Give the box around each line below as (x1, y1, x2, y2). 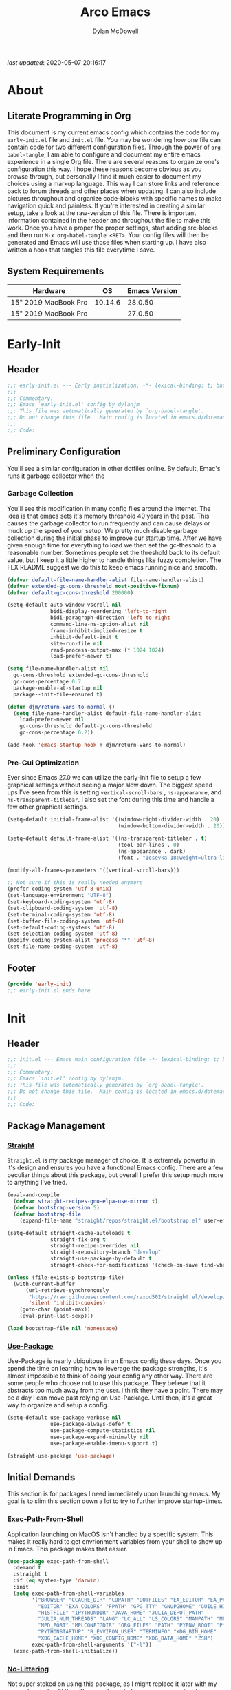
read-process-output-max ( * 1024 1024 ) (50, 646, 165, 654)
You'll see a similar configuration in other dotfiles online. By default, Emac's (7, 464, 221, 472)
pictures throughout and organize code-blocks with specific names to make (7, 194, 222, 202)
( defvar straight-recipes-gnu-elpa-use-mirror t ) (13, 1198, 158, 1205)
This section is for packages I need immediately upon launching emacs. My (7, 1490, 221, 1498)
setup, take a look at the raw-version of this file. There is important (7, 208, 197, 217)
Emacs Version (126, 285, 178, 295)
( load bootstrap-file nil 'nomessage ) (7, 1325, 118, 1332)
